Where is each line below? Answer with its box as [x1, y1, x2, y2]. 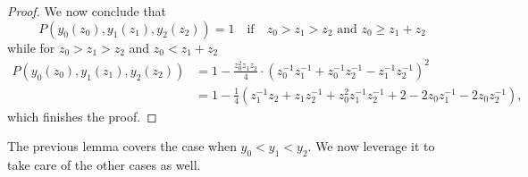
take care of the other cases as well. [7, 156, 201, 174]
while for [7, 38, 55, 56]
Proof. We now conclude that [7, 2, 167, 20]
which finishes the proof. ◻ [7, 106, 157, 125]
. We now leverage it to [307, 137, 435, 156]
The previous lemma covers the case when [7, 137, 237, 156]
